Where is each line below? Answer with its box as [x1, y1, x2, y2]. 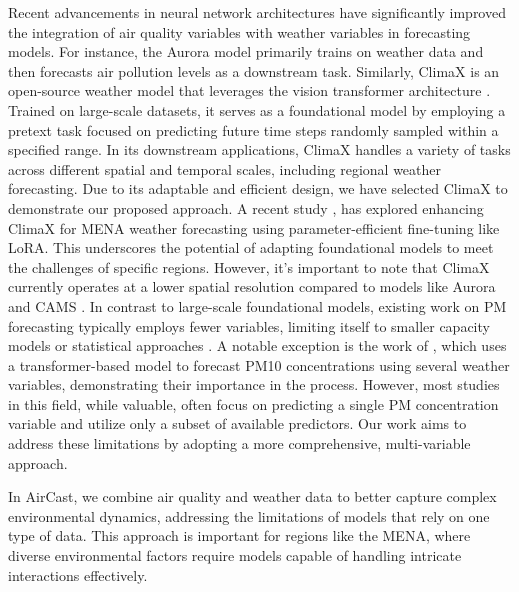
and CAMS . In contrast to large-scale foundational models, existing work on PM [8, 295, 507, 316]
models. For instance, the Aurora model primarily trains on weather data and [8, 41, 484, 62]
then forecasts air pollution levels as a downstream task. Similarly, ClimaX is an [8, 60, 500, 81]
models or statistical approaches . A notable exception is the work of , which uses [8, 335, 507, 356]
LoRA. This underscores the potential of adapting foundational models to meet [8, 237, 494, 258]
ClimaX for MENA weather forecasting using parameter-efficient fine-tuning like [8, 217, 500, 238]
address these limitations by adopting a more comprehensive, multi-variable [8, 433, 471, 454]
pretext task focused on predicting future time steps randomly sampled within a [8, 119, 499, 140]
